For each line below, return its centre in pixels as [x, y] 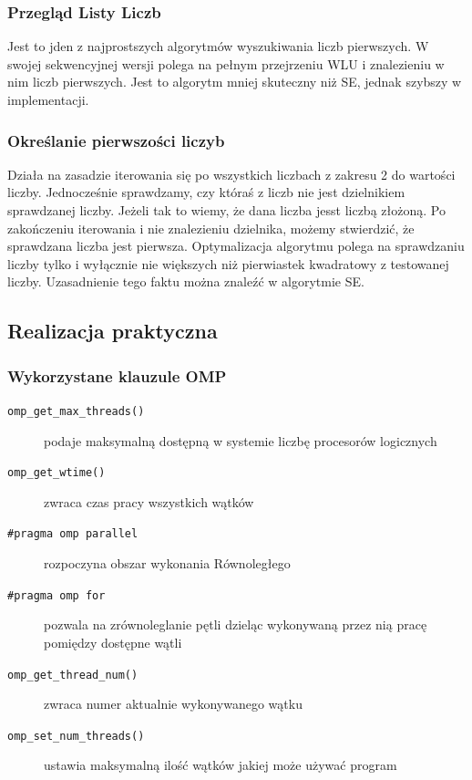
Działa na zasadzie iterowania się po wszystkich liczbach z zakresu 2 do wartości [231, 174]
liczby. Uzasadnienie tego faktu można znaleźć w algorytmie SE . [186, 281]
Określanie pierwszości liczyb [116, 140]
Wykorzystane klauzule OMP [117, 375]
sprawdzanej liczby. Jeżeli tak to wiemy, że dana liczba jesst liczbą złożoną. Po [226, 210]
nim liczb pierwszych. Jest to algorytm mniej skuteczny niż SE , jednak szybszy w [235, 82]
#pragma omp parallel [73, 534]
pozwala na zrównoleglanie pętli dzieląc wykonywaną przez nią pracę [236, 624]
